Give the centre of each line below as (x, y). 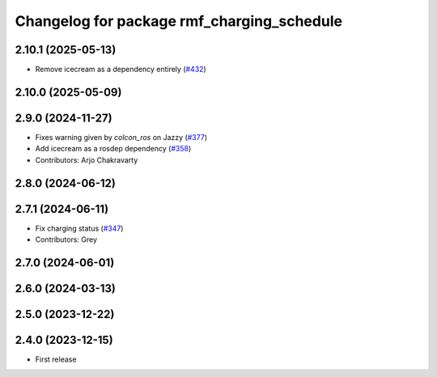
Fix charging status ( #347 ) (79, 228)
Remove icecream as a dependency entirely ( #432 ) (121, 70)
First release (56, 359)
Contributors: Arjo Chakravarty (87, 160)
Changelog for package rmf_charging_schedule (179, 21)
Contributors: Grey (66, 239)
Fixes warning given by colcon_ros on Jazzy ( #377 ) (121, 137)
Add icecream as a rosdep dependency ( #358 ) (113, 149)
